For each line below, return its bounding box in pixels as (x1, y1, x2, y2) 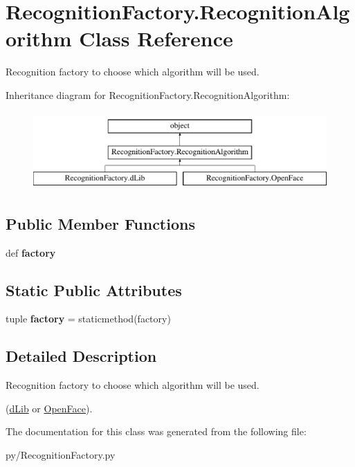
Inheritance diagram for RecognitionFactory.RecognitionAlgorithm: (6, 87, 290, 102)
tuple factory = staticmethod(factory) (6, 311, 171, 326)
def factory (6, 245, 56, 259)
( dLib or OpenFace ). (6, 401, 93, 415)
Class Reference (79, 24, 233, 53)
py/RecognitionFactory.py (6, 448, 116, 462)
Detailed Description (6, 345, 157, 367)
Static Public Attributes (6, 279, 182, 300)
